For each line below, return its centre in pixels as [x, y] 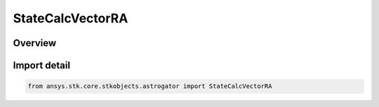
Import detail [41, 65]
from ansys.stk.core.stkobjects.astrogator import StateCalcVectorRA [150, 86]
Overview [35, 43]
